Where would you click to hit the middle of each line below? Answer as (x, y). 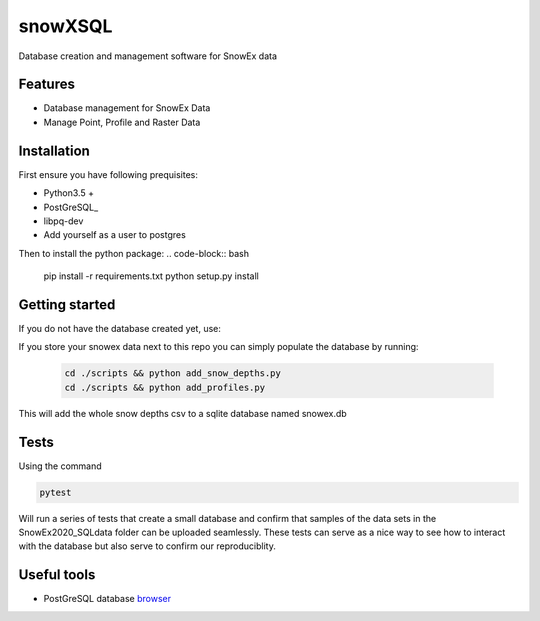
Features (46, 84)
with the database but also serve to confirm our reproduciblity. (147, 546)
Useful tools (57, 575)
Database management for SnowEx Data (127, 108)
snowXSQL (65, 26)
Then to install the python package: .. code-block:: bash (134, 253)
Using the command (60, 466)
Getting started (67, 304)
